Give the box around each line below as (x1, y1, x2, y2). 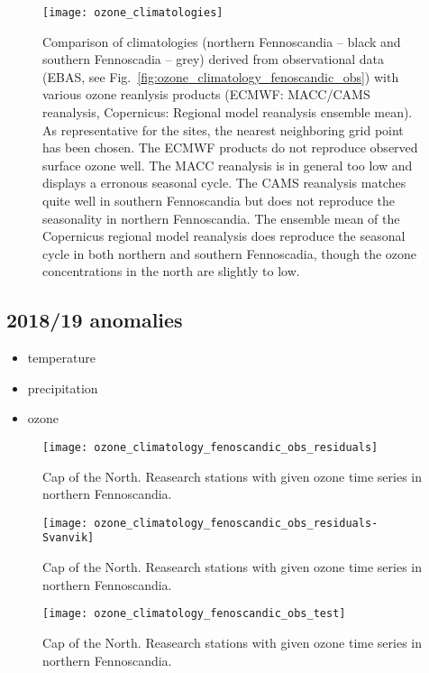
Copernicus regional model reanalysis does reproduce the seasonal (42, 226, 406, 245)
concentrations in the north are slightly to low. (42, 262, 300, 281)
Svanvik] (42, 531, 95, 545)
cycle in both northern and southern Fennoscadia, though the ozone (42, 244, 417, 263)
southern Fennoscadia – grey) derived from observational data (42, 50, 385, 69)
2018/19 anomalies (6, 306, 183, 334)
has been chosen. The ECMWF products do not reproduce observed (42, 138, 418, 157)
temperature (27, 348, 96, 367)
